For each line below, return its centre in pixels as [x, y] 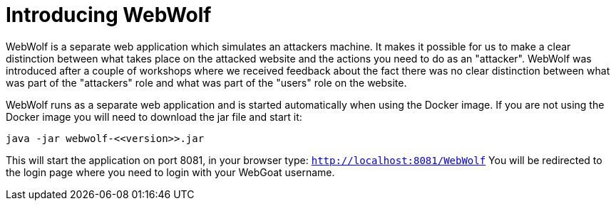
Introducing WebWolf [109, 15]
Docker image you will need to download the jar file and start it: [154, 116]
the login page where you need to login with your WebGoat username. [170, 172]
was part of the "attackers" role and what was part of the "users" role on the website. [206, 82]
